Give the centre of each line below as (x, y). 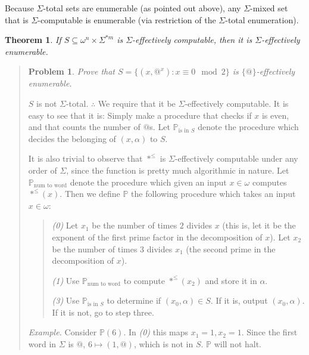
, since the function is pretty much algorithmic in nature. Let (178, 170)
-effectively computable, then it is (192, 40)
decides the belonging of (72, 138)
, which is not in (163, 344)
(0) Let (65, 225)
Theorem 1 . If (33, 40)
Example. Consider (63, 332)
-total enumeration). (262, 19)
